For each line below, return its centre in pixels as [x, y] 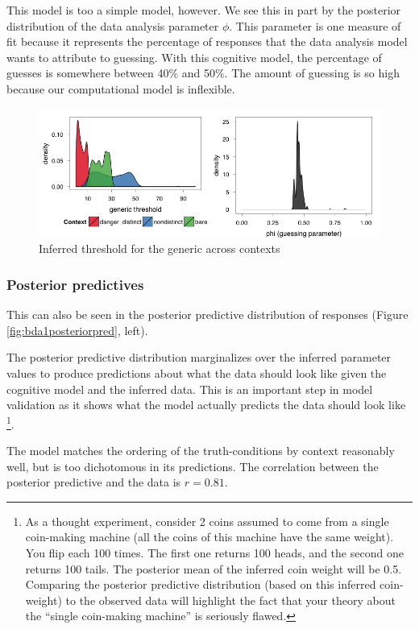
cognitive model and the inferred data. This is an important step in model [190, 389]
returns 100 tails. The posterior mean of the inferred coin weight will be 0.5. [214, 568]
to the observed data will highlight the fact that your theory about [230, 600]
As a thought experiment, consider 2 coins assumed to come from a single [207, 521]
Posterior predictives [75, 284]
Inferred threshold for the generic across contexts [160, 248]
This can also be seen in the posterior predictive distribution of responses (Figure [207, 314]
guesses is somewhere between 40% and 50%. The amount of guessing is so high [203, 73]
